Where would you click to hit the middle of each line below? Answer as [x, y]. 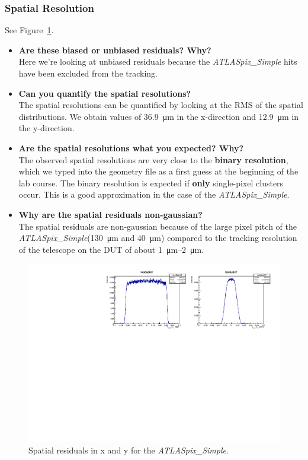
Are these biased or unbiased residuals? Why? [115, 50]
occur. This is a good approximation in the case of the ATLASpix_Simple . [154, 194]
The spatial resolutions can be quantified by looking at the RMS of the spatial [161, 105]
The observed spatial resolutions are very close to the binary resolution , [153, 159]
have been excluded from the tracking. [88, 73]
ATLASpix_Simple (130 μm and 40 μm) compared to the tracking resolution [158, 238]
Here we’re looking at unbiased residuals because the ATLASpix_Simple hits [158, 61]
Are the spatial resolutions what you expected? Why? [131, 147]
